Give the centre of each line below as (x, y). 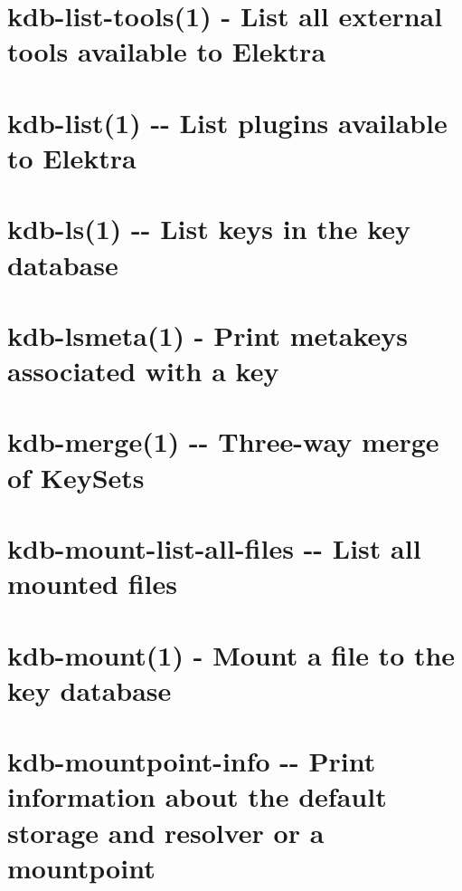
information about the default (197, 796)
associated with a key (143, 371)
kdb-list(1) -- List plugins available (227, 122)
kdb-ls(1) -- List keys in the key (209, 229)
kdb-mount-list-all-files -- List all (214, 548)
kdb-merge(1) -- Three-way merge (223, 441)
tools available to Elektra (167, 51)
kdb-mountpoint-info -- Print (192, 761)
